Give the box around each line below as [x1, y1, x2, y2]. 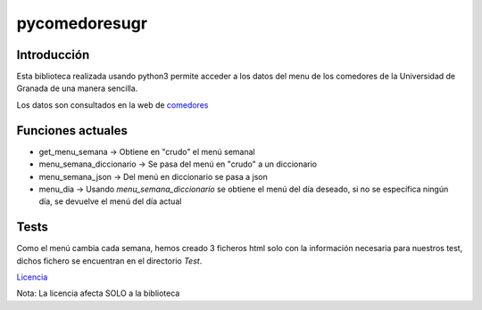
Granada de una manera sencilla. [16, 83, 138, 94]
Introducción [16, 47, 90, 62]
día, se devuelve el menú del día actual [38, 196, 182, 207]
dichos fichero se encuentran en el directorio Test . [16, 255, 203, 266]
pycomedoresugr [16, 13, 147, 33]
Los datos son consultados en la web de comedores [16, 99, 209, 110]
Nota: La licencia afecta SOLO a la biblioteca [16, 288, 180, 298]
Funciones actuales [16, 123, 129, 138]
